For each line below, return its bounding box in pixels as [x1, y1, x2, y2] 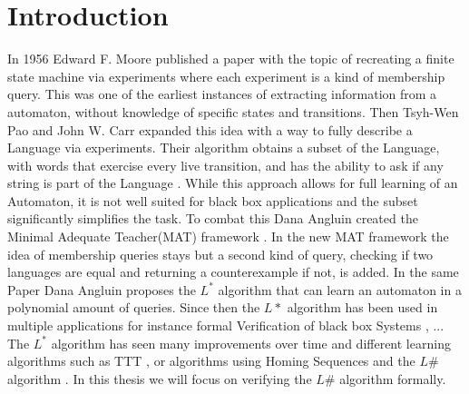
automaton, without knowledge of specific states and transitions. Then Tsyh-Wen [7, 102, 459, 121]
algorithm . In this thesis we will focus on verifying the [7, 369, 312, 388]
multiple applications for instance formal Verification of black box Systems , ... [7, 316, 445, 335]
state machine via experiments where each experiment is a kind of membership [7, 66, 445, 85]
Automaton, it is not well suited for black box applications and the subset [7, 191, 418, 210]
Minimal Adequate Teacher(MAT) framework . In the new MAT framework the [7, 227, 449, 246]
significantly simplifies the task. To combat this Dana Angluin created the [7, 209, 418, 228]
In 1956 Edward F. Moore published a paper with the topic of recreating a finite [7, 49, 454, 68]
